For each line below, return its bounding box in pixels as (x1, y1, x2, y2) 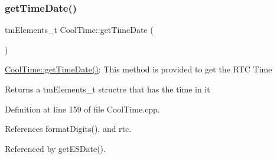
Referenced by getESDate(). (5, 142, 106, 154)
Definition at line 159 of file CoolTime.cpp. (5, 102, 160, 115)
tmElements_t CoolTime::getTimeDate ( (5, 24, 154, 36)
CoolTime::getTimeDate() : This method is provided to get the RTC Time (5, 63, 272, 75)
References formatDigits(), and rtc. (5, 122, 132, 135)
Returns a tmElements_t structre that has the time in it (5, 83, 210, 95)
